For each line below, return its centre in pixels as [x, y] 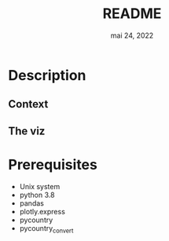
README [132, 14]
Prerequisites [53, 164]
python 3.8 [37, 195]
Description [47, 75]
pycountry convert [46, 229]
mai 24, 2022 [132, 35]
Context [28, 104]
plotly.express [42, 211]
